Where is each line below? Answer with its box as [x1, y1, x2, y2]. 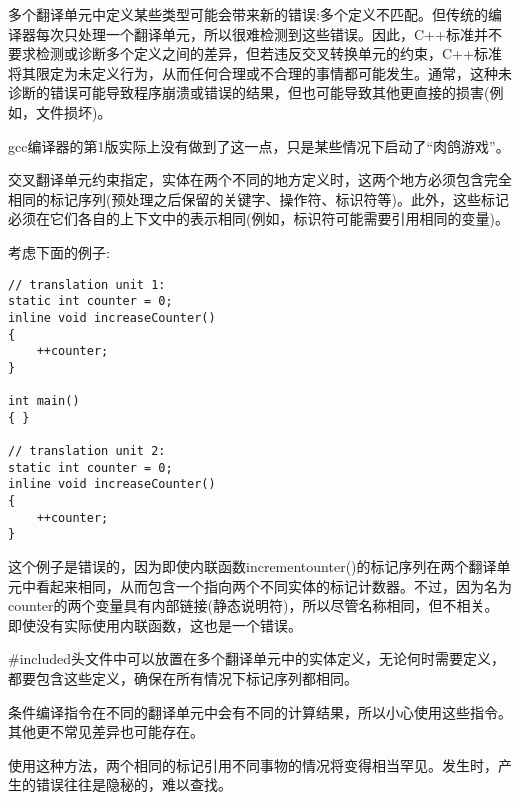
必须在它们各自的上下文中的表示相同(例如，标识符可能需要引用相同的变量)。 [8, 208, 509, 229]
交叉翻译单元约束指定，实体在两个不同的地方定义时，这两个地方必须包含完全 [8, 169, 512, 190]
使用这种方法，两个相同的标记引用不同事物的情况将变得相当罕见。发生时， [8, 754, 498, 775]
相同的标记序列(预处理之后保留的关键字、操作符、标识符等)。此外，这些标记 [8, 188, 509, 209]
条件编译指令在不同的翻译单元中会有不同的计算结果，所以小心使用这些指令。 [8, 701, 512, 722]
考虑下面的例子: [8, 241, 110, 262]
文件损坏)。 [35, 101, 112, 122]
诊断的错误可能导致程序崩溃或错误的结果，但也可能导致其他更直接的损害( [8, 82, 490, 103]
